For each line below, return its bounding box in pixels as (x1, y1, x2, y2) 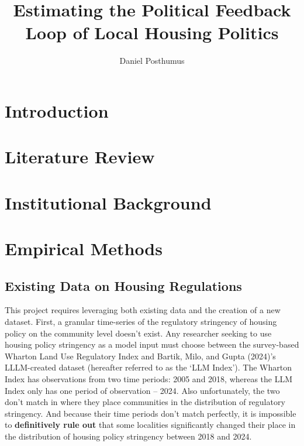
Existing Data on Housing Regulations (5, 276, 242, 294)
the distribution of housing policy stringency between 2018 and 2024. (5, 430, 252, 442)
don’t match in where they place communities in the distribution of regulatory (5, 396, 285, 408)
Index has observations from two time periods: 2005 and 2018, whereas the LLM (5, 372, 293, 385)
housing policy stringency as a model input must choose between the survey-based (5, 338, 299, 351)
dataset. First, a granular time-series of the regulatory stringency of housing (5, 315, 277, 328)
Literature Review (5, 145, 155, 169)
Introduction (5, 98, 109, 122)
